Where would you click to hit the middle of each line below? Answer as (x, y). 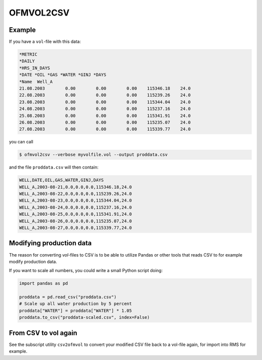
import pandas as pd (43, 283)
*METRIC (28, 54)
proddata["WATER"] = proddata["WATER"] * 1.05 (75, 310)
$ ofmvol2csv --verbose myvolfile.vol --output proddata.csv (93, 155)
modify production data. (33, 261)
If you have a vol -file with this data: (45, 42)
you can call (21, 142)
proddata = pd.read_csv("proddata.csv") (68, 297)
